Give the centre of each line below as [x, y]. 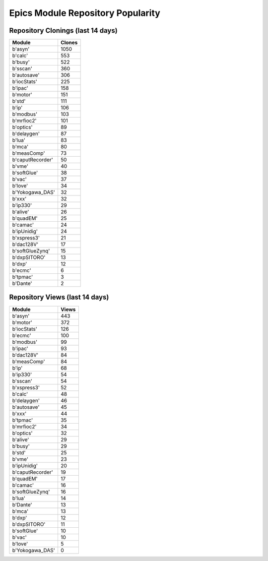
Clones [69, 43]
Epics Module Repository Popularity [85, 13]
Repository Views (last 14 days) [59, 297]
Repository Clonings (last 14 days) [63, 31]
